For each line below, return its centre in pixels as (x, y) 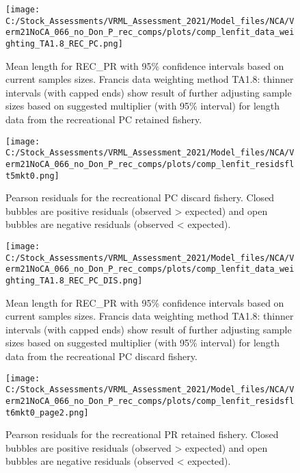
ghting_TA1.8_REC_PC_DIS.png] (74, 280)
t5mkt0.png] (32, 176)
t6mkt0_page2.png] (47, 412)
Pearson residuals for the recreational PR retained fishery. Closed (142, 434)
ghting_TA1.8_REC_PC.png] (64, 43)
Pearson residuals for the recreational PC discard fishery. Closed (140, 197)
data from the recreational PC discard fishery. (101, 356)
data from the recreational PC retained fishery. (104, 119)
